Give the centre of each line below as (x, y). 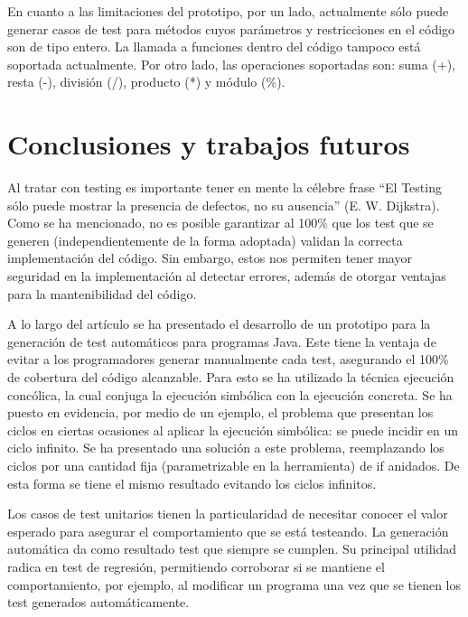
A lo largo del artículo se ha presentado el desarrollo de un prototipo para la (219, 324)
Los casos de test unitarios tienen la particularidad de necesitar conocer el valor (228, 514)
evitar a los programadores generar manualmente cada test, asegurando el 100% (228, 359)
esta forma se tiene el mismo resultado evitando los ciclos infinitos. (192, 483)
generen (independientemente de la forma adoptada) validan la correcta (205, 240)
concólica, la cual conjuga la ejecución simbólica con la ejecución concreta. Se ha (230, 394)
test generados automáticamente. (98, 602)
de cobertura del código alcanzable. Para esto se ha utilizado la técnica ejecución (231, 377)
